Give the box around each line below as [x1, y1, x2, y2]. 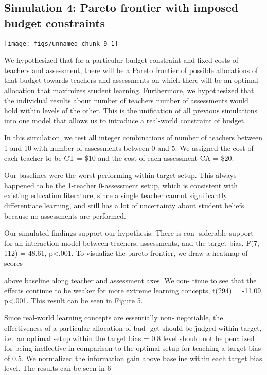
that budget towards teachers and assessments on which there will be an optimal [4, 75, 258, 85]
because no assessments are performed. [4, 210, 126, 221]
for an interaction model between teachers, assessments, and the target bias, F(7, [4, 237, 259, 248]
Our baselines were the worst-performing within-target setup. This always [4, 170, 237, 181]
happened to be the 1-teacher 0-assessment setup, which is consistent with [4, 180, 238, 190]
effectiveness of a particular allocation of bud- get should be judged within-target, [4, 322, 262, 333]
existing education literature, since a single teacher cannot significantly [4, 190, 227, 201]
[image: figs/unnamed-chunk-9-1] [4, 40, 118, 47]
